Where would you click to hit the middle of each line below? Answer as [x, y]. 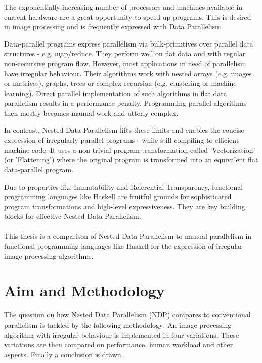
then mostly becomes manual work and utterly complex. [91, 112]
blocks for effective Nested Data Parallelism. [73, 216]
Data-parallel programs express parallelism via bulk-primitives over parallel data [129, 43]
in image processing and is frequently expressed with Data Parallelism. [114, 27]
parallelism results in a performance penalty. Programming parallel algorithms [125, 103]
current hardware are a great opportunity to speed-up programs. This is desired [128, 16]
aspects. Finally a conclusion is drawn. [64, 354]
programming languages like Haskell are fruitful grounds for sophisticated [118, 196]
